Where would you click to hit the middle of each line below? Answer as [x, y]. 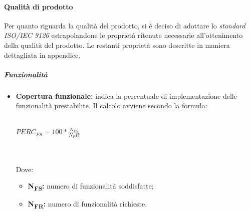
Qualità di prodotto [39, 6]
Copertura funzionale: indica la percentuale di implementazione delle [126, 96]
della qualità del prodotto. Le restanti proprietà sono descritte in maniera [117, 45]
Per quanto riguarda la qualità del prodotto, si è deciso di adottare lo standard [125, 25]
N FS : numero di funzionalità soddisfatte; [91, 187]
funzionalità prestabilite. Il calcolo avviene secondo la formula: [111, 106]
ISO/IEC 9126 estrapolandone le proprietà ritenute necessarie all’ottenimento [123, 35]
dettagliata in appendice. [42, 55]
